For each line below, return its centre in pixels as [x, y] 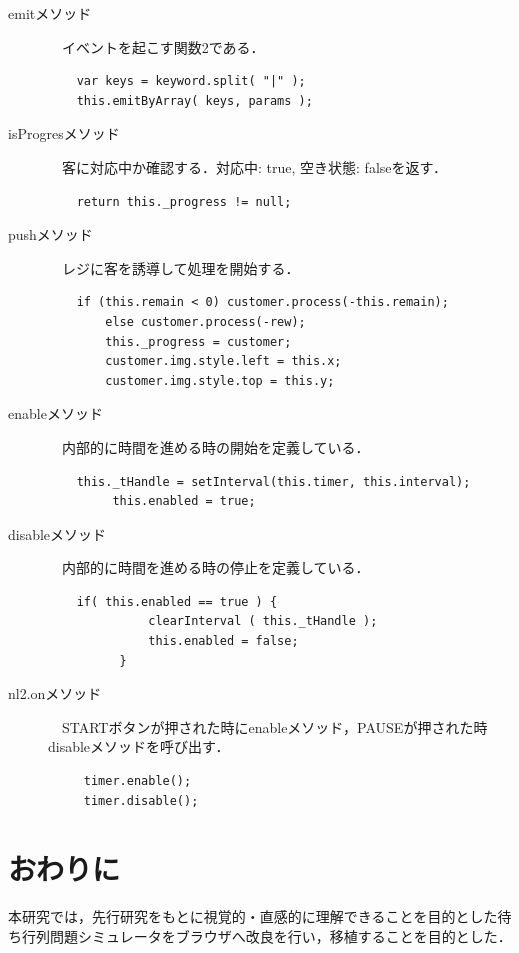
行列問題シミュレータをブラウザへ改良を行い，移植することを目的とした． [266, 935]
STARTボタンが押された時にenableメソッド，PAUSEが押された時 [274, 726]
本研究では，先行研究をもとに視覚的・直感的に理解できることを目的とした [253, 916]
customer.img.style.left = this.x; [223, 361]
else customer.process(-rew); [205, 321]
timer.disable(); [141, 800]
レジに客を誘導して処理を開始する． [180, 267]
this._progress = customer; [198, 341]
